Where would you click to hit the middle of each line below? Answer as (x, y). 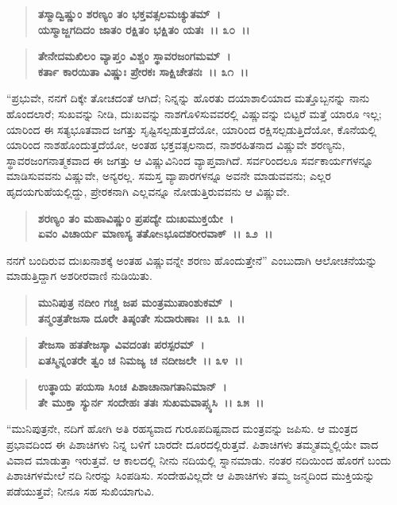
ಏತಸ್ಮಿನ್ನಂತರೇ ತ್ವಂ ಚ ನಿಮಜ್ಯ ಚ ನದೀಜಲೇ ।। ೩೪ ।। (140, 360)
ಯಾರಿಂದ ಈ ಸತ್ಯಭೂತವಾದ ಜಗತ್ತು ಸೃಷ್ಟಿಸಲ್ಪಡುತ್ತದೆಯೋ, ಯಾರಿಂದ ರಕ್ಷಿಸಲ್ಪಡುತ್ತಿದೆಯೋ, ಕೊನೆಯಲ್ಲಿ (192, 129)
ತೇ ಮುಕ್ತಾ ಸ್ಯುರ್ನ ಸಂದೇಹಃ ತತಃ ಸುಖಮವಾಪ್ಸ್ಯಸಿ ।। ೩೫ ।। (151, 402)
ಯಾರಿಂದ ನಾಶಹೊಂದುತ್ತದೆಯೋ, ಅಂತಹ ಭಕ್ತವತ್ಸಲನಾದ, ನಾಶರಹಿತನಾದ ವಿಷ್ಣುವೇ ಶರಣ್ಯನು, (176, 145)
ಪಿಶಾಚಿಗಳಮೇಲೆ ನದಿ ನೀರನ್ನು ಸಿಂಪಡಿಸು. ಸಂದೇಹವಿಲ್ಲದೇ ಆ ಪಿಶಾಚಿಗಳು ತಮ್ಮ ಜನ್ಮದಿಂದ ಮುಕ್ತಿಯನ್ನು (191, 475)
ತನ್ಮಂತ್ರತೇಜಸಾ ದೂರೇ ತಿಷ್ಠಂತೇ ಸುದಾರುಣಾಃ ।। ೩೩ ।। (141, 318)
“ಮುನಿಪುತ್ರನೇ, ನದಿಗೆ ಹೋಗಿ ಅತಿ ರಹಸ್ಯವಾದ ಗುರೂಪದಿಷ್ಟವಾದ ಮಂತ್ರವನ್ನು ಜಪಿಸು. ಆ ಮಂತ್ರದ (182, 428)
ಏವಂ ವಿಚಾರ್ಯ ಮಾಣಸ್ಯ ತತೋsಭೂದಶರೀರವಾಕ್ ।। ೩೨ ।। (155, 233)
